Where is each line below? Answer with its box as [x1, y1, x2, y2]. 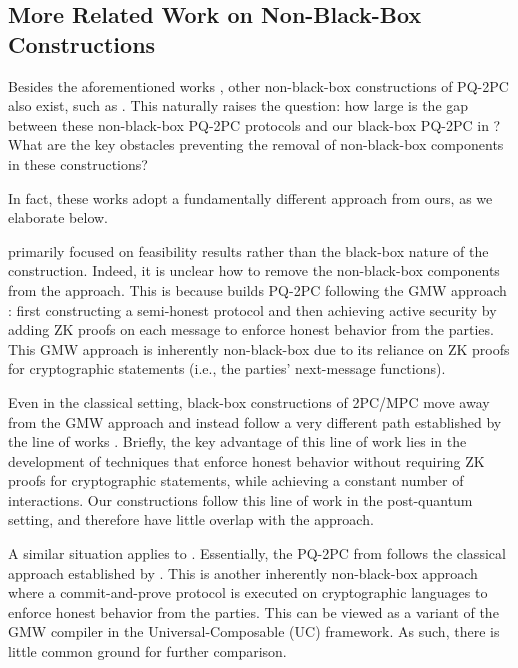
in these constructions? [8, 153, 148, 174]
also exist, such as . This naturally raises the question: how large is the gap [8, 95, 469, 116]
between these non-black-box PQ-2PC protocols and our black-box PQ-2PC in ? [8, 114, 501, 135]
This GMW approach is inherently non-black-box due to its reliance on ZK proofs [8, 338, 510, 359]
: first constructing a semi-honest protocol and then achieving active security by [8, 299, 497, 320]
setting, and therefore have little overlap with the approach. [8, 509, 374, 530]
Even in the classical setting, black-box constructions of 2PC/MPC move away [8, 391, 490, 412]
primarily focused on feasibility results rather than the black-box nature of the [8, 240, 489, 261]
